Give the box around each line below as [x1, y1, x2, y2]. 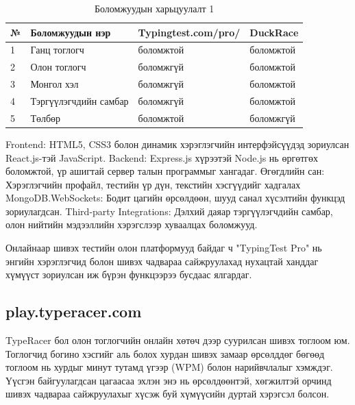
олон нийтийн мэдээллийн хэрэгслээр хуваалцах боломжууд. [5, 217, 258, 232]
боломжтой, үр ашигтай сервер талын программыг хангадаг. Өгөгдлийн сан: [5, 164, 325, 178]
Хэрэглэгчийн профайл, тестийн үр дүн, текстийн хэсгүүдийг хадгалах [5, 177, 301, 191]
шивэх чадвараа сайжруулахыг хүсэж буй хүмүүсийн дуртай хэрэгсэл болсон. [5, 386, 330, 401]
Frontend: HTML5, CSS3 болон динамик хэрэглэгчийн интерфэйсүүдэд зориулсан [5, 136, 350, 151]
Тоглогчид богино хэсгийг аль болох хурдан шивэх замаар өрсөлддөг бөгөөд [5, 346, 325, 360]
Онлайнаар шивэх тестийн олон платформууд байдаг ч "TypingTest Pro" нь [5, 241, 322, 255]
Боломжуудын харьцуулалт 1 [94, 1, 215, 15]
